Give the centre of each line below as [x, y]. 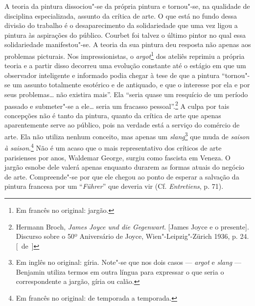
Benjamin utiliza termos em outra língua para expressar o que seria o [120, 271]
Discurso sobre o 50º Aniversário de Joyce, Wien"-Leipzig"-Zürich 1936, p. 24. [132, 236]
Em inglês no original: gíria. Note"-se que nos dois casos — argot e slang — [128, 262]
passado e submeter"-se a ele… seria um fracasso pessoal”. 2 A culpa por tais [117, 105]
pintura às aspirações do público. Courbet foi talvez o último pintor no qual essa [125, 35]
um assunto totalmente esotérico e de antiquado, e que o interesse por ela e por [131, 85]
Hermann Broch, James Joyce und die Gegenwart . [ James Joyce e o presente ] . [132, 226]
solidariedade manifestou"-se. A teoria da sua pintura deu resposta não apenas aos [128, 44]
